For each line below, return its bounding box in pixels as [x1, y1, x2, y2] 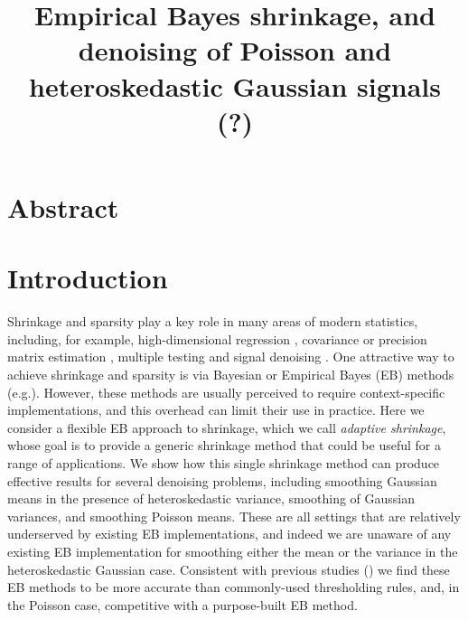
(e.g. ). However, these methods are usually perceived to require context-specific [7, 382, 445, 401]
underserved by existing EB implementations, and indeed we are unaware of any [7, 524, 452, 543]
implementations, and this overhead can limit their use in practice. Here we [7, 400, 425, 419]
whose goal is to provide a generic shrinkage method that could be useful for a [7, 436, 441, 455]
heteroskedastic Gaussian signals [28, 67, 441, 104]
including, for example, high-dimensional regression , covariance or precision [7, 329, 427, 348]
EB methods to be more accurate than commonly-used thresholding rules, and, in [7, 578, 460, 597]
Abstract [7, 188, 119, 225]
